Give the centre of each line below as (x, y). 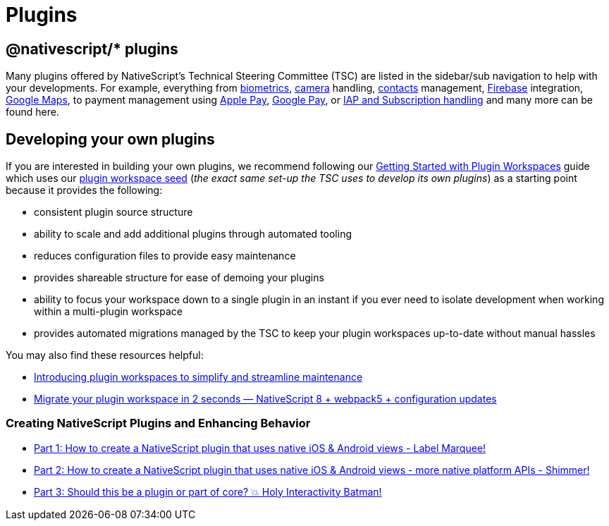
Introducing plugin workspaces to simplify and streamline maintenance (198, 377)
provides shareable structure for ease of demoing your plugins (179, 278)
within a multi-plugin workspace (108, 312)
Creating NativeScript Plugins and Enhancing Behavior (158, 423)
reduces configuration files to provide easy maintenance (165, 256)
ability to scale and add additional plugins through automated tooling (193, 234)
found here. (32, 112)
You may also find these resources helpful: (105, 355)
